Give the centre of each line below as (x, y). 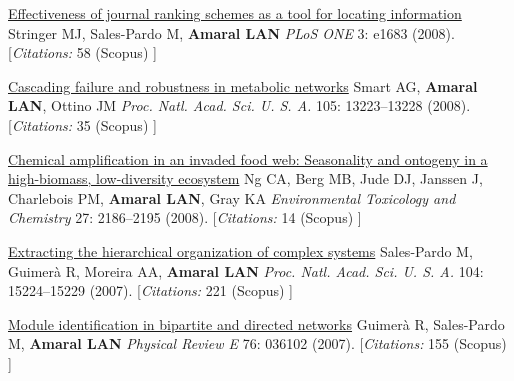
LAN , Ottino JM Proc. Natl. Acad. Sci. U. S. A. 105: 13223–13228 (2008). (239, 105)
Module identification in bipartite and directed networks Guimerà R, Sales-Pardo (256, 323)
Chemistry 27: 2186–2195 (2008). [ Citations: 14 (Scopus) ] (185, 217)
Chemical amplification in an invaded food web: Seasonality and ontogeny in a (248, 158)
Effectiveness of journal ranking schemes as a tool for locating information (235, 13)
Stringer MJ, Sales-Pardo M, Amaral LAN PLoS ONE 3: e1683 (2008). (231, 32)
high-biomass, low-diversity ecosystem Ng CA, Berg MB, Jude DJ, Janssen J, (245, 178)
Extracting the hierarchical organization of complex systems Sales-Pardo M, (240, 250)
